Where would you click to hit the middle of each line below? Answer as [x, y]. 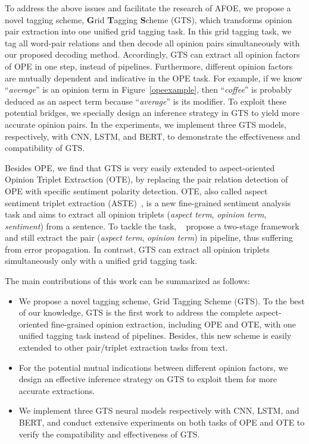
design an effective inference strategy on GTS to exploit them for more [148, 379]
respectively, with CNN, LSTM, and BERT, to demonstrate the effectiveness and [153, 136]
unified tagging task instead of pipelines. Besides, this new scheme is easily [155, 336]
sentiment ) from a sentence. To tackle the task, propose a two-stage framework [152, 226]
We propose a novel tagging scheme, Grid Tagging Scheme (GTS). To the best [162, 300]
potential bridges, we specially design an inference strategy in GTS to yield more [152, 113]
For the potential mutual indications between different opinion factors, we [153, 367]
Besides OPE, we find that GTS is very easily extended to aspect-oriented [140, 167]
